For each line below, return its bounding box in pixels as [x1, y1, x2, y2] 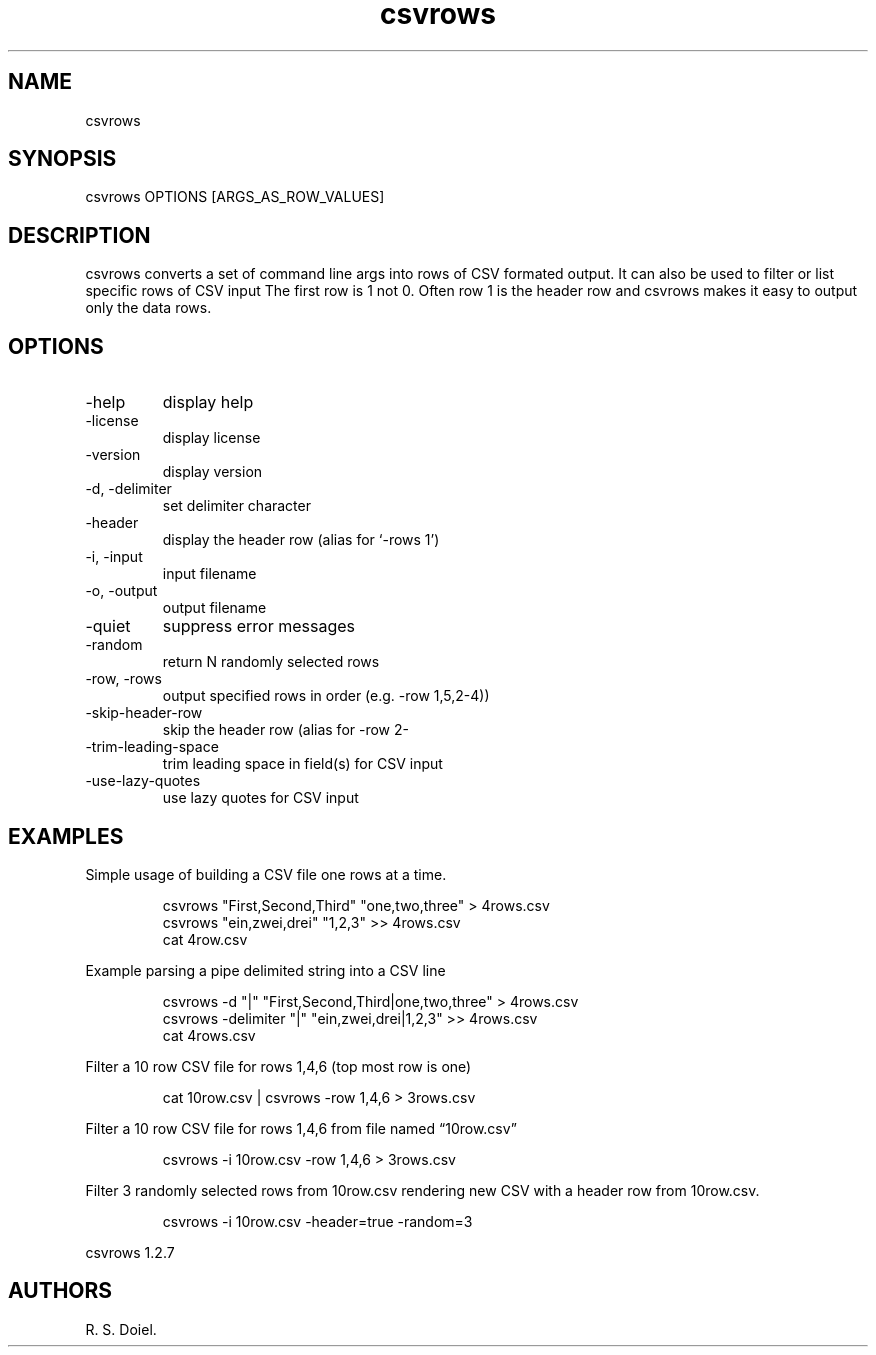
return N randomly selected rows [162, 653, 380, 671]
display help [162, 392, 254, 413]
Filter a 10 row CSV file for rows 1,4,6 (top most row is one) [85, 1057, 472, 1075]
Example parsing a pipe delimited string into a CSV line [85, 961, 446, 979]
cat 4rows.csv [162, 1026, 256, 1044]
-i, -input [85, 548, 143, 566]
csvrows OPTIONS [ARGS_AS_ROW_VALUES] [85, 188, 385, 206]
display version [162, 463, 263, 481]
